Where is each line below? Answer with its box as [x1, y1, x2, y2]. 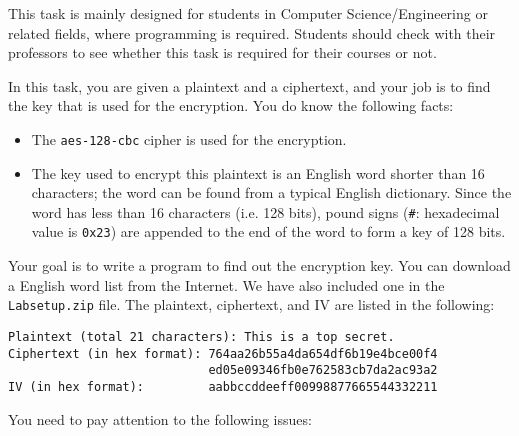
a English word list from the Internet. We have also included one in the [8, 274, 445, 295]
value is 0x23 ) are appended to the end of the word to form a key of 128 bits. [31, 221, 506, 242]
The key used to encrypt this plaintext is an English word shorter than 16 [31, 162, 485, 183]
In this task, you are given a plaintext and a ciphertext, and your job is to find [8, 75, 491, 96]
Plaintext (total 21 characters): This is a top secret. [8, 329, 395, 344]
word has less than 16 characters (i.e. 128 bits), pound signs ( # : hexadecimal [31, 201, 500, 222]
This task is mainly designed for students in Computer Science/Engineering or [8, 3, 488, 23]
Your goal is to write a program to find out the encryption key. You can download [8, 255, 511, 276]
